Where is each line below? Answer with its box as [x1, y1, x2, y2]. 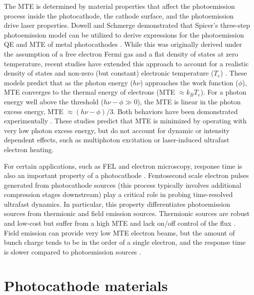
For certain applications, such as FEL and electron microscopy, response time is [4, 160, 242, 171]
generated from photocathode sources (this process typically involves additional [4, 179, 241, 190]
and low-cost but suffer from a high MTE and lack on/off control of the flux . [4, 218, 236, 228]
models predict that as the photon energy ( [4, 77, 133, 87]
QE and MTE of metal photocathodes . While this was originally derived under [4, 39, 242, 49]
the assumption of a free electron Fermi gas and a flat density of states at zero [4, 48, 238, 59]
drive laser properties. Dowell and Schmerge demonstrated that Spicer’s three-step [4, 20, 250, 30]
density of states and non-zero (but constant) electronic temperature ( [4, 68, 214, 78]
